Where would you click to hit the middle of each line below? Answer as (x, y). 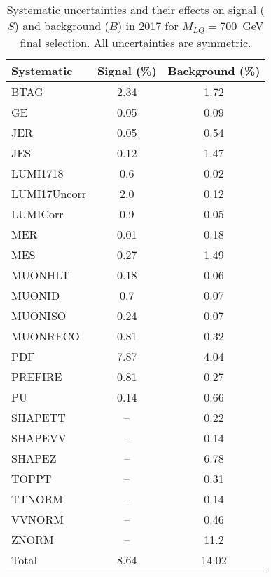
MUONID (36, 295)
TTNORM (37, 498)
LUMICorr (37, 213)
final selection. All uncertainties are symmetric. (135, 42)
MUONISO (39, 315)
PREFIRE (37, 376)
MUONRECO (46, 336)
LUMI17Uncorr (49, 193)
